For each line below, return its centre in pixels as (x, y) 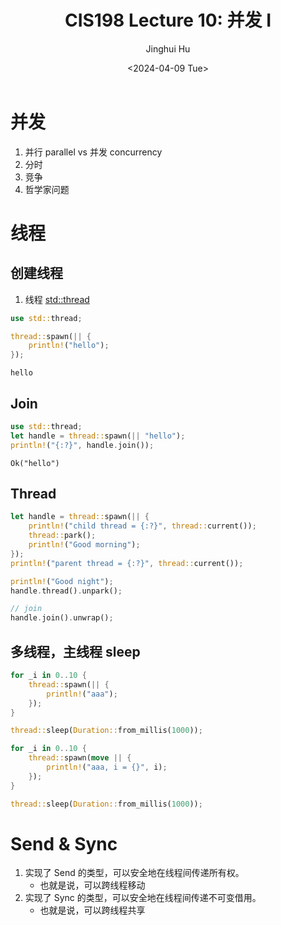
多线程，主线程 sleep (75, 651)
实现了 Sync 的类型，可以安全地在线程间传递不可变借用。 (143, 898)
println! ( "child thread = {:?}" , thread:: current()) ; (142, 526)
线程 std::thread (57, 299)
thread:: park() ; (62, 536)
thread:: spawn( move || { (80, 758)
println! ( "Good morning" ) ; (84, 545)
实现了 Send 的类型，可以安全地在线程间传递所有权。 (134, 873)
